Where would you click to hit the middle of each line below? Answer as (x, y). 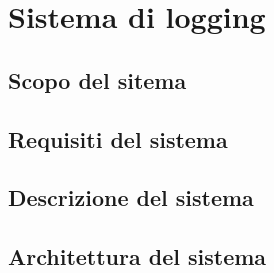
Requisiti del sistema (118, 138)
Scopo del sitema (97, 79)
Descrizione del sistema (131, 197)
